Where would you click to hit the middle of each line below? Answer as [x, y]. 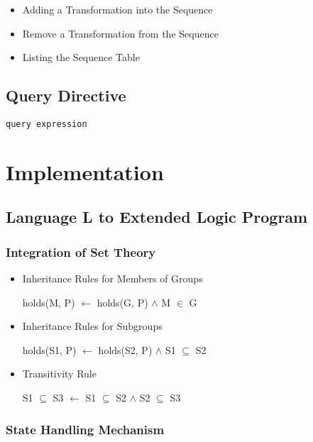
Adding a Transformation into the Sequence [117, 9]
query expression [46, 124]
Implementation [85, 171]
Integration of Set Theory [81, 252]
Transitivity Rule [59, 374]
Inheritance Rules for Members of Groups [112, 278]
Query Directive [66, 95]
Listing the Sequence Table [81, 57]
